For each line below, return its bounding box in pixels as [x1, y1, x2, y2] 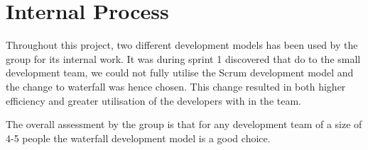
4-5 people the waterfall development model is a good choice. [6, 130, 271, 145]
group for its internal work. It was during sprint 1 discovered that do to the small [6, 51, 361, 66]
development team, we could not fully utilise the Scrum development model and [6, 65, 354, 80]
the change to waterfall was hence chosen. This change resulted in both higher [6, 79, 346, 93]
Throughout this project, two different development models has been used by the [6, 37, 358, 52]
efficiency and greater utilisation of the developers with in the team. [6, 93, 301, 108]
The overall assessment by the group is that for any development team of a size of [6, 117, 362, 132]
